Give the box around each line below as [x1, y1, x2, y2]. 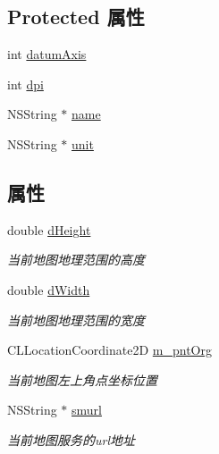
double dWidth [7, 280, 90, 298]
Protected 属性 [7, 3, 145, 30]
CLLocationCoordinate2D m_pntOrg [7, 340, 212, 359]
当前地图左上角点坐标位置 [7, 370, 157, 389]
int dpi [7, 74, 44, 93]
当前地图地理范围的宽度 [7, 310, 145, 329]
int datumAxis [7, 45, 87, 63]
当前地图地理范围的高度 [7, 250, 145, 269]
